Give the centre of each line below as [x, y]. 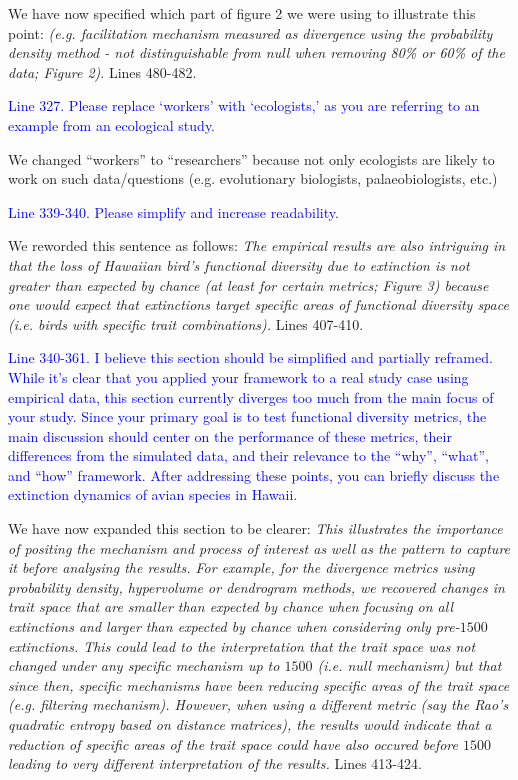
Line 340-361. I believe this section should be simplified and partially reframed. [250, 357]
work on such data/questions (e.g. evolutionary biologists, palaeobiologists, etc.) [253, 178]
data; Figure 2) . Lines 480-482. [102, 71]
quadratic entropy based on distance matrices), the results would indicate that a [250, 724]
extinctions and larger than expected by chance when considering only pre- [234, 626]
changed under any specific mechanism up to [144, 665]
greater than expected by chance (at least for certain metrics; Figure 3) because [248, 284]
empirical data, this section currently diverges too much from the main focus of [251, 396]
